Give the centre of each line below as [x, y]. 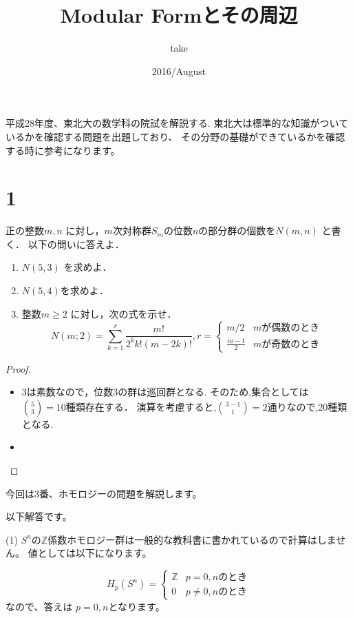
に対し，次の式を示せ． [124, 313]
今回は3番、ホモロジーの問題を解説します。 [104, 493]
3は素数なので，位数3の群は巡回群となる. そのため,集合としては [165, 392]
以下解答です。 [39, 516]
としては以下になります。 [95, 553]
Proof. [18, 368]
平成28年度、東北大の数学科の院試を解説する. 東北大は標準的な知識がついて [177, 123]
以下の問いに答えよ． [76, 244]
